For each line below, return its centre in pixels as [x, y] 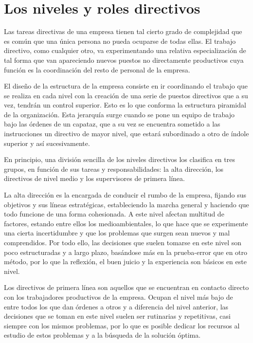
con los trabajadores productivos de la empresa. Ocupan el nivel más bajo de [118, 297]
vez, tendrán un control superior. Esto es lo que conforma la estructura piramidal [125, 105]
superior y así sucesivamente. [47, 143]
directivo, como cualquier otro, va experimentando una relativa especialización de [125, 50]
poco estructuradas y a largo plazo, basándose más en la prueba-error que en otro [126, 252]
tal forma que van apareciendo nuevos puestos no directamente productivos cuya [124, 60]
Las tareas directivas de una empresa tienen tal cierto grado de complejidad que [123, 31]
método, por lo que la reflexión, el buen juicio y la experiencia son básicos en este [125, 262]
